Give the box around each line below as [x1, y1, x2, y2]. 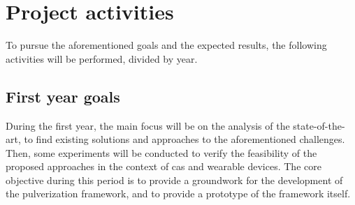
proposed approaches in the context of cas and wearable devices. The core [6, 159, 321, 174]
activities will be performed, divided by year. [6, 51, 198, 66]
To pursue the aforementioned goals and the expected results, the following [6, 38, 327, 52]
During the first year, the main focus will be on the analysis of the [6, 118, 290, 132]
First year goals [6, 85, 120, 107]
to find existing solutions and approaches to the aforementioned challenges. [24, 132, 345, 146]
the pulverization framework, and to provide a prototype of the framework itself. [6, 186, 351, 201]
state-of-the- [293, 118, 345, 132]
